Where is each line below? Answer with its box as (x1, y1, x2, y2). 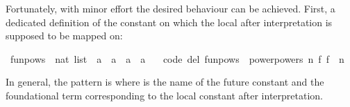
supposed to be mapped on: (6, 28, 123, 43)
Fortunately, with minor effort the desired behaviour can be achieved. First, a (6, 1, 335, 15)
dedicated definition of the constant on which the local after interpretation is (6, 14, 333, 29)
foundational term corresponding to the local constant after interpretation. (6, 88, 324, 102)
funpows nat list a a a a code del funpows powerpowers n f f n (10, 51, 344, 66)
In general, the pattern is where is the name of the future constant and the (6, 75, 324, 89)
